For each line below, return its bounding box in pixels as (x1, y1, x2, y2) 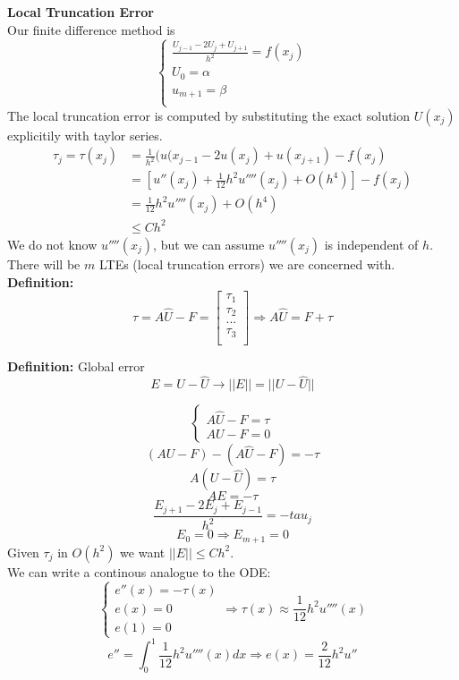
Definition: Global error (7, 356, 145, 375)
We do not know (7, 234, 98, 253)
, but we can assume (153, 234, 265, 253)
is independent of (324, 234, 419, 253)
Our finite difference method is (7, 20, 175, 38)
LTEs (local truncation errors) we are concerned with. (98, 254, 395, 273)
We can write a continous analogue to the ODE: (7, 562, 271, 581)
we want (120, 542, 166, 561)
